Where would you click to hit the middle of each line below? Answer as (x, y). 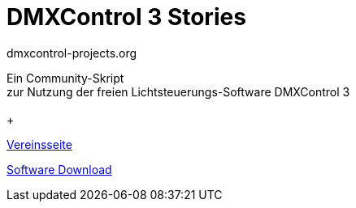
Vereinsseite (39, 144)
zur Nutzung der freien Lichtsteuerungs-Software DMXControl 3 (178, 91)
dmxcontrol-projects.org (72, 53)
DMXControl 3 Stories (126, 17)
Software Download (59, 169)
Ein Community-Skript (65, 78)
